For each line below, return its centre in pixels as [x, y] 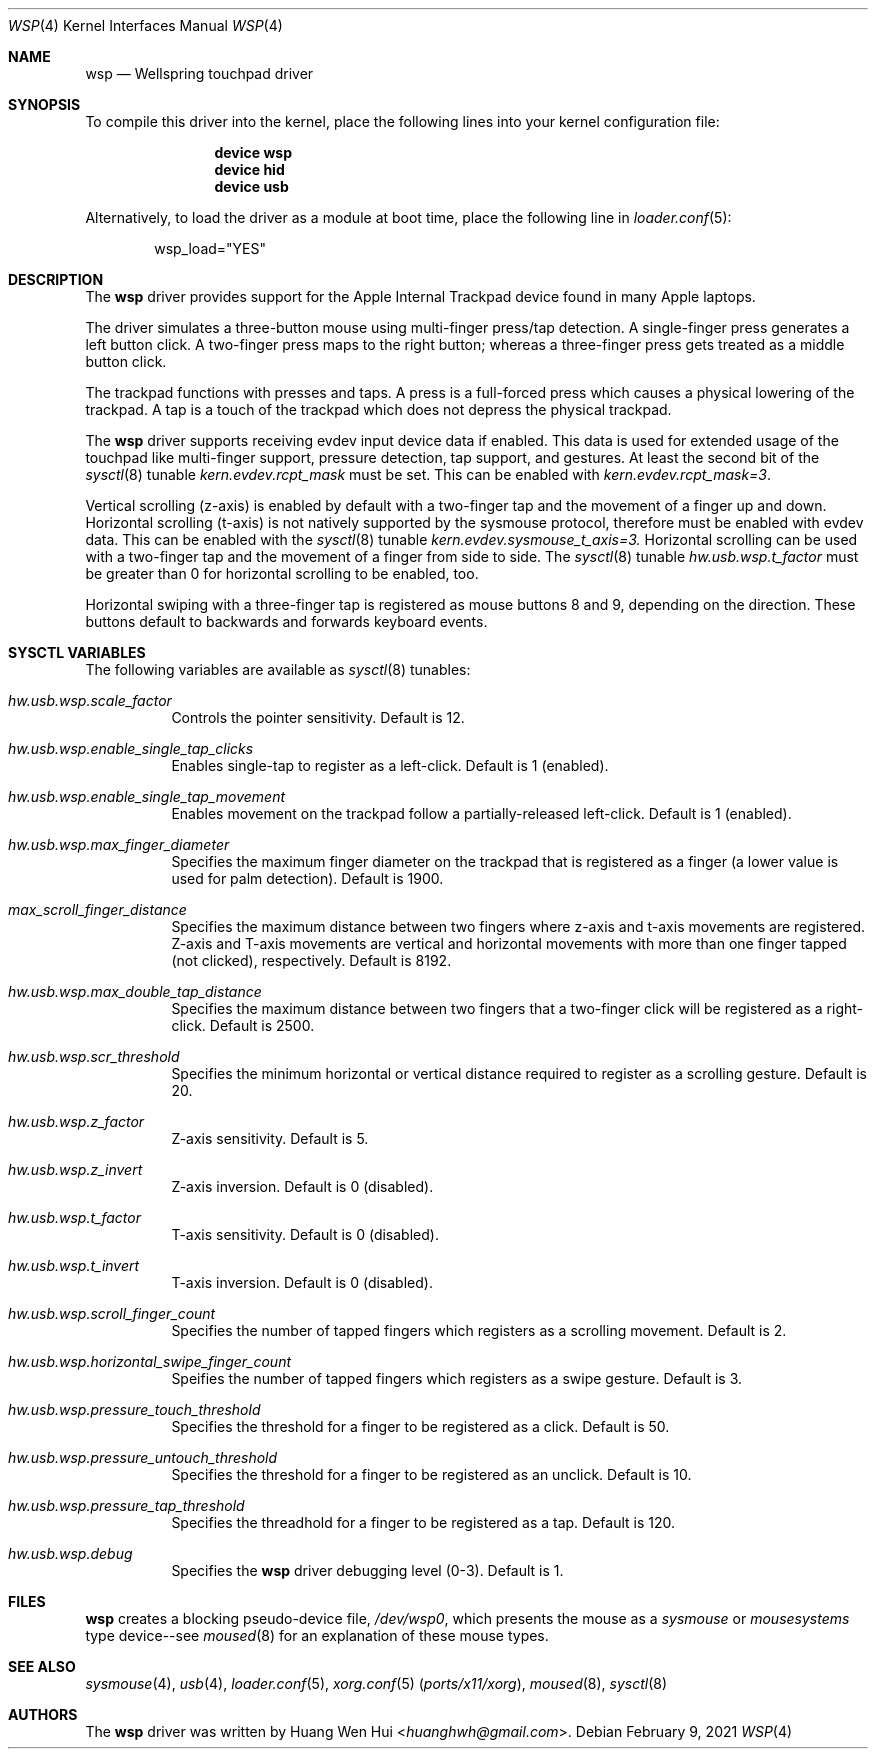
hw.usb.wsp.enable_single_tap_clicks [131, 748]
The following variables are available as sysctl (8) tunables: [278, 669]
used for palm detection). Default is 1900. [307, 878]
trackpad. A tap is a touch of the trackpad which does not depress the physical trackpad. [378, 409]
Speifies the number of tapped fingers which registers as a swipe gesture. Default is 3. [457, 1378]
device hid [249, 169]
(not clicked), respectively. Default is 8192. [311, 960]
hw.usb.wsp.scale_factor [90, 700]
